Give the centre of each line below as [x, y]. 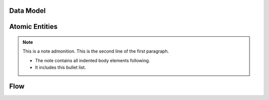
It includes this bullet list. [61, 68]
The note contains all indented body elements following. [93, 60]
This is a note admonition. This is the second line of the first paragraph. [96, 51]
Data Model [27, 11]
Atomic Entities [33, 27]
